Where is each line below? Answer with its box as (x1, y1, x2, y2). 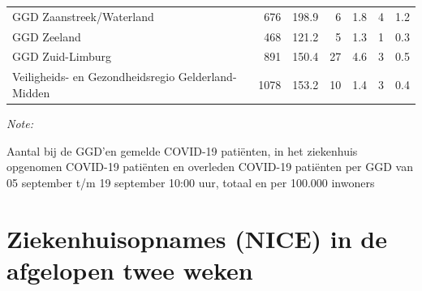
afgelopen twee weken (6, 253, 253, 286)
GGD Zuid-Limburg (12, 48, 111, 65)
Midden (12, 83, 50, 101)
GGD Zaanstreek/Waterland (12, 7, 154, 24)
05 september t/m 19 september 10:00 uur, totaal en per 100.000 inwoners (6, 173, 375, 190)
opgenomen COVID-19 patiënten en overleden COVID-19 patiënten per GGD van (6, 158, 413, 175)
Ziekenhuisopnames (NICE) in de (6, 221, 388, 255)
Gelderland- (178, 68, 237, 85)
